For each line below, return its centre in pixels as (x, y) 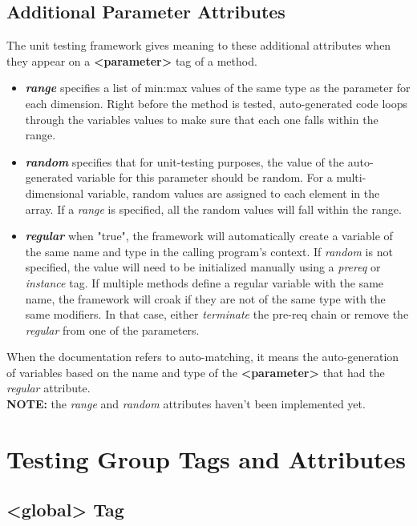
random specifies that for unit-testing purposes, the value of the (184, 161)
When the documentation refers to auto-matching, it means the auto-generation (203, 357)
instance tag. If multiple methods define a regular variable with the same (204, 282)
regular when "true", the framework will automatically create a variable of (209, 236)
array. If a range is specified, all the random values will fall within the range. (213, 209)
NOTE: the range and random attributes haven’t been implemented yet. (186, 404)
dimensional (55, 193)
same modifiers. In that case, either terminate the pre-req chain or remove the (217, 314)
